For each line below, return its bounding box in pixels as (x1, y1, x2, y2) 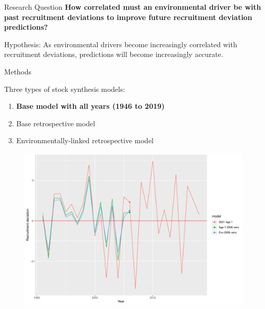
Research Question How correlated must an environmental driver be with (4, 2, 261, 12)
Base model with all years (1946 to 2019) (16, 101, 165, 111)
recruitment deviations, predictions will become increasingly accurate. (4, 49, 223, 60)
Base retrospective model (16, 118, 96, 128)
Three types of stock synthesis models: (4, 83, 125, 94)
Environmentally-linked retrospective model (16, 135, 154, 146)
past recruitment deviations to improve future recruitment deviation (4, 11, 252, 22)
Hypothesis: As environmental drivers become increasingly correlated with (4, 38, 237, 49)
